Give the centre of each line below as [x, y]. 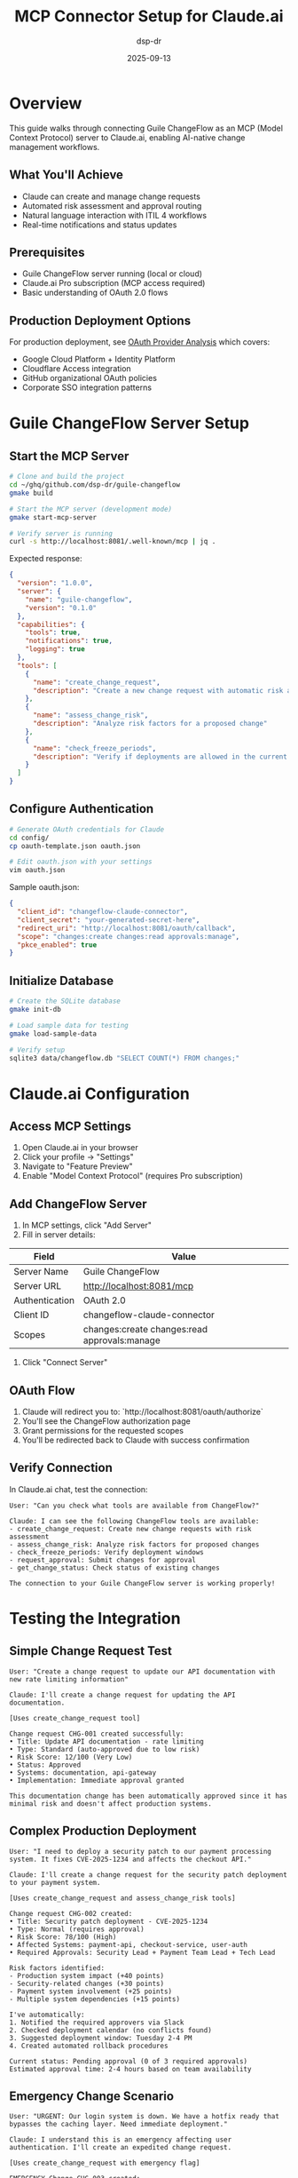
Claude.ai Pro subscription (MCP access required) [114, 283]
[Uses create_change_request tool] [75, 1718]
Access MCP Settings [70, 1126]
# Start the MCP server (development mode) [91, 509]
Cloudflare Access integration [76, 369]
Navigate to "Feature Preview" [77, 1166]
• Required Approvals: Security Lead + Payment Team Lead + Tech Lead [142, 1952]
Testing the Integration [95, 1618]
